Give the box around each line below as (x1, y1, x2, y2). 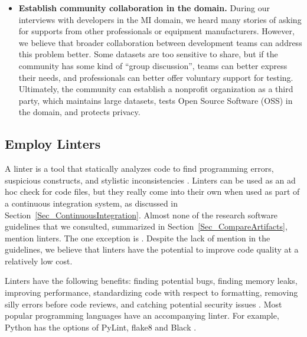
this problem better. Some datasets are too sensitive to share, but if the (18, 48, 278, 60)
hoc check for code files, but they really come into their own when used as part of (5, 185, 300, 198)
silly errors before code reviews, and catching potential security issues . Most (5, 297, 282, 310)
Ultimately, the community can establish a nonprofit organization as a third (18, 83, 293, 95)
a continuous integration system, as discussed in (5, 197, 178, 209)
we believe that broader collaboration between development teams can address (18, 36, 302, 48)
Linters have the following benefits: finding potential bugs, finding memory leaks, (5, 274, 298, 287)
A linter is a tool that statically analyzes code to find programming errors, (5, 162, 274, 175)
